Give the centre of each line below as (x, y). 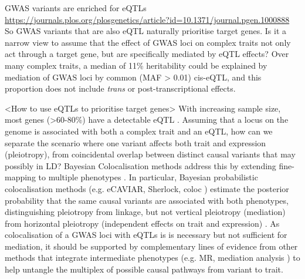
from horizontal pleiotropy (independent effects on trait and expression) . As (142, 223)
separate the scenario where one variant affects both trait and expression (135, 142)
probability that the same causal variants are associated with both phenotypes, (147, 200)
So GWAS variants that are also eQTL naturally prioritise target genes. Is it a (146, 31)
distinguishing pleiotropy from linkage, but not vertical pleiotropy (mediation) (145, 212)
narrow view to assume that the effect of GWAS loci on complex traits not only (148, 42)
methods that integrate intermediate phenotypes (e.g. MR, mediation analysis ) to (152, 258)
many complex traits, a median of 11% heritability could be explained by (136, 65)
